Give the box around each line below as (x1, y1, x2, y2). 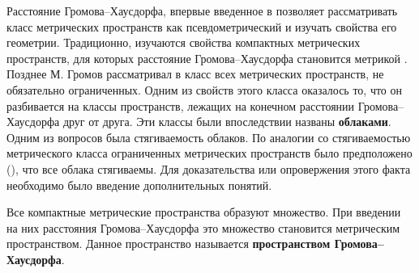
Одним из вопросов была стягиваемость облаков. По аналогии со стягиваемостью (6, 128, 411, 145)
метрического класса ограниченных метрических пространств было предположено (6, 145, 413, 162)
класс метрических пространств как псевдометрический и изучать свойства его (6, 18, 397, 35)
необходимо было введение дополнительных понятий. (6, 176, 272, 193)
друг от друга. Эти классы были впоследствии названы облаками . (62, 113, 391, 130)
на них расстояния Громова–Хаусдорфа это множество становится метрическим (6, 219, 400, 236)
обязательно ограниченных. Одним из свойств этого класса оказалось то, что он (6, 81, 403, 98)
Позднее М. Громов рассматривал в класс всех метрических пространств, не (6, 65, 384, 82)
